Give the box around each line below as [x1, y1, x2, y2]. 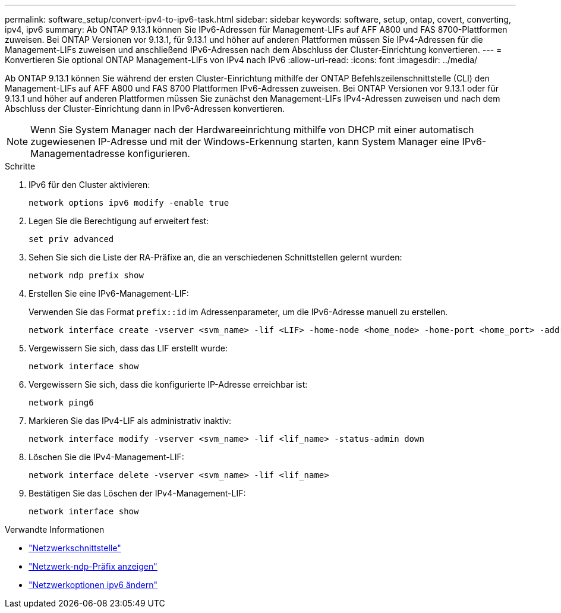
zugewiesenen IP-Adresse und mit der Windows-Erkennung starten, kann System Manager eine [30, 136, 459, 147]
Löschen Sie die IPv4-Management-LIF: [29, 452, 184, 462]
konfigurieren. [127, 147, 190, 159]
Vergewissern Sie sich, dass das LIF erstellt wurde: [29, 343, 228, 353]
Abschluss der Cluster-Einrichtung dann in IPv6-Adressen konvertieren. [5, 103, 285, 114]
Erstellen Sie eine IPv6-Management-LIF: [29, 288, 189, 298]
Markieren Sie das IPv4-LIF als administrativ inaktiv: [29, 416, 232, 426]
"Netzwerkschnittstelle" [29, 543, 121, 553]
